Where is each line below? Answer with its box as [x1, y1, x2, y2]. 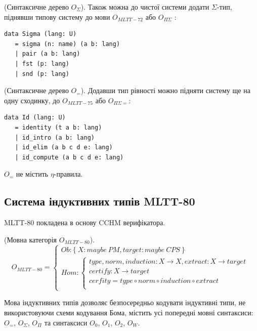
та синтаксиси [44, 317, 88, 327]
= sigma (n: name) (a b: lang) [15, 40, 120, 48]
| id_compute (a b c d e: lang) [15, 153, 124, 161]
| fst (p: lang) [15, 60, 69, 67]
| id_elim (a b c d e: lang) [15, 144, 113, 151]
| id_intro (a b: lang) [15, 134, 95, 141]
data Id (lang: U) [4, 114, 66, 121]
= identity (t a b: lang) [15, 123, 102, 131]
